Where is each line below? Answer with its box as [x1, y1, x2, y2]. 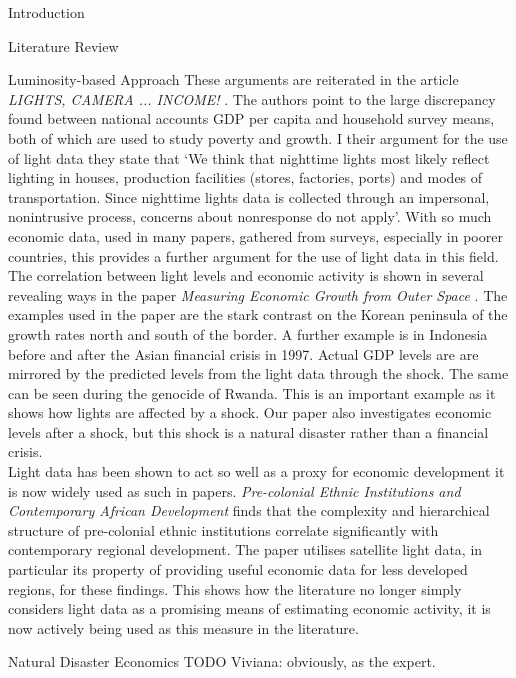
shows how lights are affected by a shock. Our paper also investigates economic [8, 402, 492, 423]
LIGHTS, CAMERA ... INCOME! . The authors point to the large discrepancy [8, 88, 496, 109]
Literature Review [8, 35, 119, 56]
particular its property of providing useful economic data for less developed [8, 559, 468, 580]
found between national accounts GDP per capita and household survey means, [8, 108, 495, 129]
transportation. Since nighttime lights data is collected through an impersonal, [8, 186, 490, 207]
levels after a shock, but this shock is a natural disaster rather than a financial [8, 421, 489, 442]
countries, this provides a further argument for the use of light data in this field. [8, 245, 499, 266]
